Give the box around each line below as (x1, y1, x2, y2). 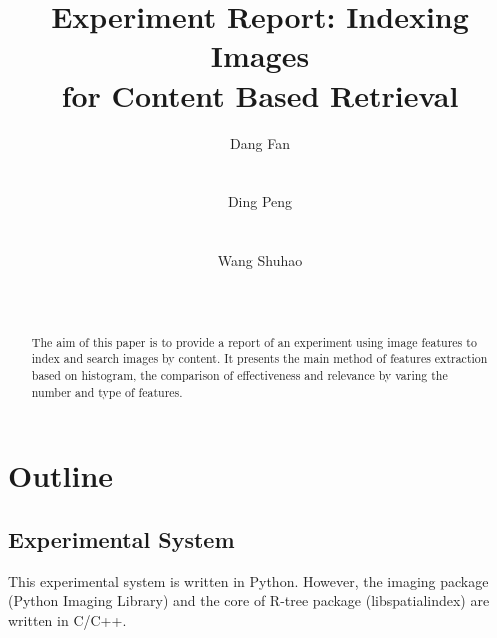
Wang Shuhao (217, 250, 303, 271)
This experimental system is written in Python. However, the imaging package (8, 570, 489, 591)
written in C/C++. (8, 609, 127, 630)
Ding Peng (227, 191, 293, 212)
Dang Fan (230, 132, 290, 153)
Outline (8, 455, 114, 496)
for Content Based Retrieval (61, 74, 459, 115)
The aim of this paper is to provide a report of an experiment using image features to (31, 333, 477, 350)
